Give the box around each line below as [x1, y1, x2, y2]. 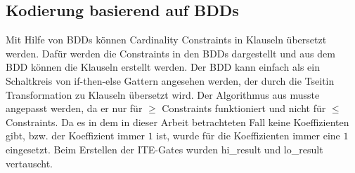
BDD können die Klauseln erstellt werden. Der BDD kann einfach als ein [6, 60, 320, 74]
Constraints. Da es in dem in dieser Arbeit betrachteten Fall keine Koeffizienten [6, 114, 349, 129]
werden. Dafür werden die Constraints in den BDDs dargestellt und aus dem [6, 46, 335, 60]
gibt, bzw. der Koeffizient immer [6, 128, 146, 143]
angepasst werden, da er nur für [6, 101, 143, 116]
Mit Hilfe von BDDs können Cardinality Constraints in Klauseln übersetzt [6, 32, 327, 47]
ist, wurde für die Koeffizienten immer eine [156, 128, 340, 143]
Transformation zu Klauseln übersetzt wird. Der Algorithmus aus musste [6, 87, 320, 102]
